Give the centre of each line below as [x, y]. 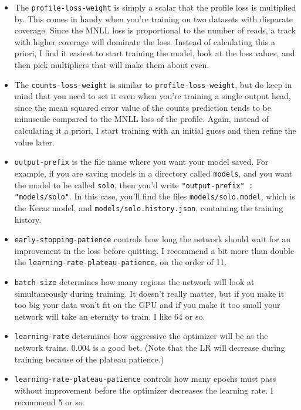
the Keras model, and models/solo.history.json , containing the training [149, 207]
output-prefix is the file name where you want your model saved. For [141, 162]
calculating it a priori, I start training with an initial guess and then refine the [155, 131]
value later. [34, 142]
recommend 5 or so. [50, 401]
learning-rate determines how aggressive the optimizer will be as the [141, 336]
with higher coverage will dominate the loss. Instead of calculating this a [145, 41]
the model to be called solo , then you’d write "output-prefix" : [134, 184]
